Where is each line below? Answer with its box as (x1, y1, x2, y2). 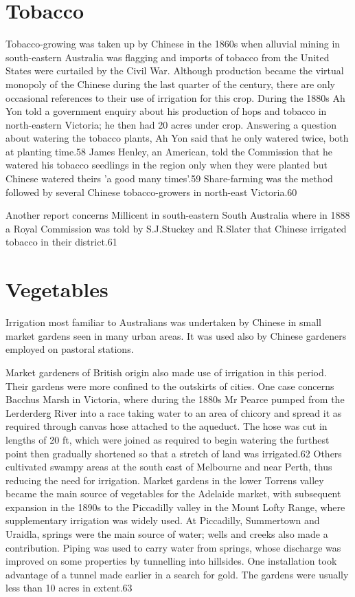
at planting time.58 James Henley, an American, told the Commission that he (5, 144, 333, 158)
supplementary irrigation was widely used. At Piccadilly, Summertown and (5, 513, 320, 528)
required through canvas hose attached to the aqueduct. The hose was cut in (5, 419, 328, 433)
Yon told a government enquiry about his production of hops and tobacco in (5, 104, 327, 118)
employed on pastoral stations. (5, 342, 134, 356)
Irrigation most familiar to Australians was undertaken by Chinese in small (5, 315, 321, 329)
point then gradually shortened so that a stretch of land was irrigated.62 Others (5, 446, 342, 460)
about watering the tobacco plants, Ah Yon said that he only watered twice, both (5, 131, 349, 145)
